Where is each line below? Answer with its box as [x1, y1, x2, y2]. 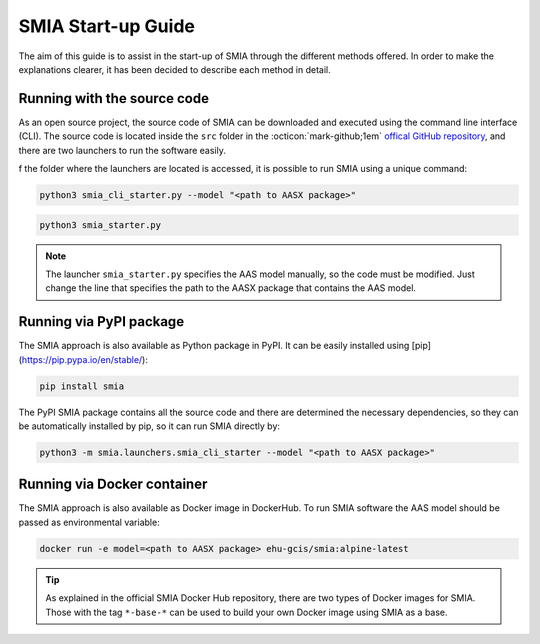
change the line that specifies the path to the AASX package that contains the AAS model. [45, 282, 417, 294]
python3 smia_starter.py [39, 219, 162, 230]
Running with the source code [18, 90, 210, 107]
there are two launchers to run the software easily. [18, 144, 227, 156]
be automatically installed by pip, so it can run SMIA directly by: [18, 420, 280, 432]
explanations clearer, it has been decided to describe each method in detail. [18, 63, 331, 75]
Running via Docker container [18, 476, 208, 493]
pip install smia [39, 380, 125, 392]
